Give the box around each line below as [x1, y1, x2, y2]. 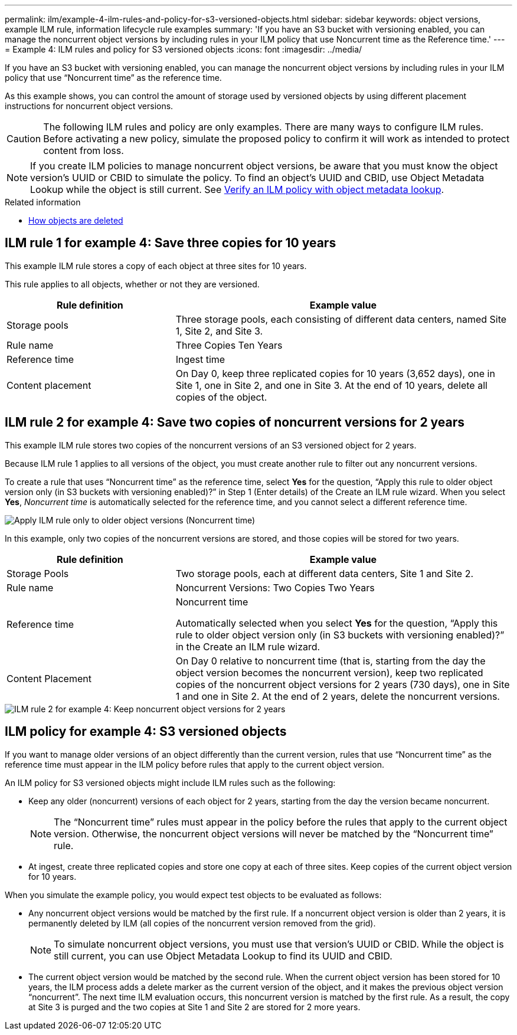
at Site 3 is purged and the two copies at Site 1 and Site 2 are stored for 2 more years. [28, 1001, 361, 1012]
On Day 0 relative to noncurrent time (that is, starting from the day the [175, 654, 486, 667]
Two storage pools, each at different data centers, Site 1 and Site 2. [175, 567, 474, 579]
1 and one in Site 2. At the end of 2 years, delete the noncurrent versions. [175, 690, 500, 702]
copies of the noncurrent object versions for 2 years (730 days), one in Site [175, 678, 510, 690]
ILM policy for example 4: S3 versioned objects [5, 724, 287, 739]
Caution [6, 133, 41, 145]
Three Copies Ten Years [175, 339, 283, 351]
